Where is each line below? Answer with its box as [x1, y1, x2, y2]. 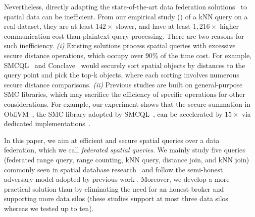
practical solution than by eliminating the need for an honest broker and [4, 183, 224, 194]
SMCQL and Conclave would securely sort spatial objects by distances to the [4, 60, 245, 70]
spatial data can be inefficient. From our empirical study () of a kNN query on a [4, 11, 248, 21]
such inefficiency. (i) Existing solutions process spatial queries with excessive [4, 40, 236, 51]
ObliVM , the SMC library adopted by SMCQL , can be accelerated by [4, 108, 223, 119]
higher [219, 21, 239, 31]
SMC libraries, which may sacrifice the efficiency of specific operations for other [4, 89, 246, 99]
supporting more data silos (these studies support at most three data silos [4, 193, 228, 204]
